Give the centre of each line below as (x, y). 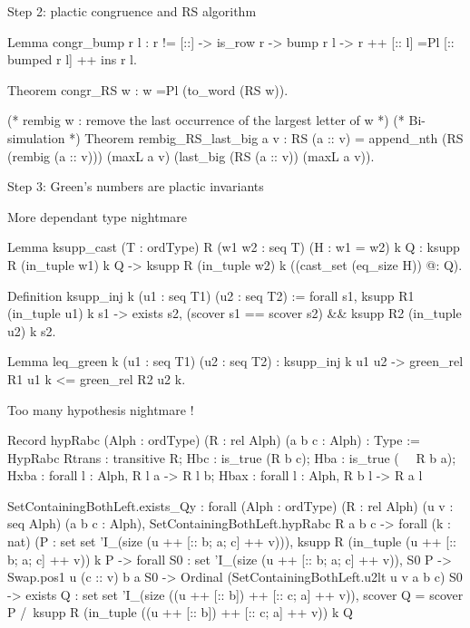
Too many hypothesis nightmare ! (101, 409)
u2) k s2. (32, 330)
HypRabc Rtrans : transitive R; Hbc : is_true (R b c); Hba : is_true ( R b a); (232, 457)
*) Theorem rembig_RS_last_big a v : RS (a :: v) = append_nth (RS (266, 137)
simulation (36, 137)
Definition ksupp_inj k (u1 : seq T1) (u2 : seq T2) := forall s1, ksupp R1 (211, 295)
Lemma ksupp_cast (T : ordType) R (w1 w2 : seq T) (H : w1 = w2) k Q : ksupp (234, 247)
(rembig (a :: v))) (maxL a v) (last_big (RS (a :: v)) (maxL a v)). (191, 155)
